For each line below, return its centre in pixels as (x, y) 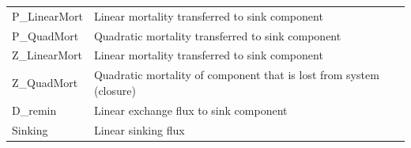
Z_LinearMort (47, 55)
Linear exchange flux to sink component (190, 110)
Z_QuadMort (45, 83)
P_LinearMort (47, 15)
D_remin (34, 110)
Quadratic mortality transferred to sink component (217, 35)
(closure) (115, 90)
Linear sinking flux (139, 129)
